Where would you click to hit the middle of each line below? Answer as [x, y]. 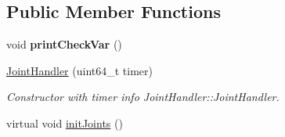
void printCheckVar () [64, 44]
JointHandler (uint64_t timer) [79, 70]
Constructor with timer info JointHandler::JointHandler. [143, 97]
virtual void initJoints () [65, 123]
